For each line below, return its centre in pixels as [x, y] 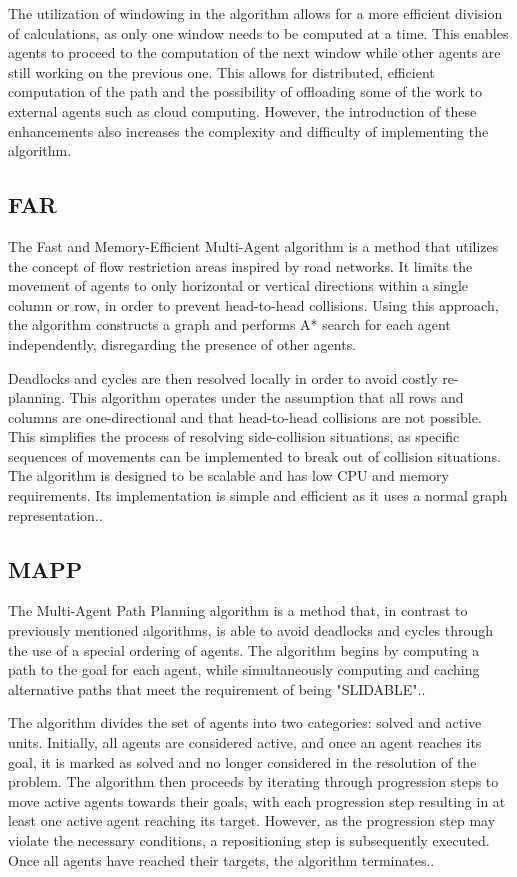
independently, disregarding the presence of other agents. [182, 343]
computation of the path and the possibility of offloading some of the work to [245, 91]
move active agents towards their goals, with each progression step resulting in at [257, 800]
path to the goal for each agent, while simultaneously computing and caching [244, 669]
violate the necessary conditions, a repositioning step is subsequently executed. [249, 840]
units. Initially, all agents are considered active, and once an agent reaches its [245, 742]
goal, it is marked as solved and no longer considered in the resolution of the [242, 761]
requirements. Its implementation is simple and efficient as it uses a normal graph [258, 495]
